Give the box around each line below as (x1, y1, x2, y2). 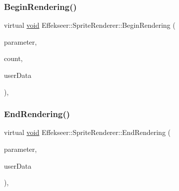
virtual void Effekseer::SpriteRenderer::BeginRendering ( (4, 20, 176, 30)
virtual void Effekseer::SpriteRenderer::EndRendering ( (4, 127, 171, 137)
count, (4, 53, 23, 64)
